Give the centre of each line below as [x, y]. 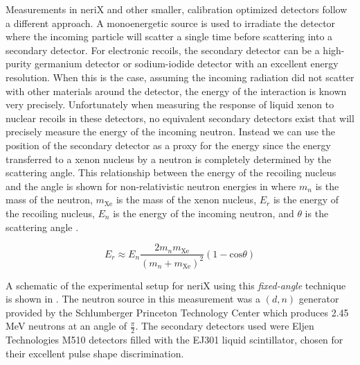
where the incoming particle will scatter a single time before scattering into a [169, 36]
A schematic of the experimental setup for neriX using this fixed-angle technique [176, 285]
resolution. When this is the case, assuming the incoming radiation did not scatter [180, 77]
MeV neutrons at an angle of [66, 326]
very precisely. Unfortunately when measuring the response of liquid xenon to [170, 104]
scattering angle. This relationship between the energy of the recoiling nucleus [171, 172]
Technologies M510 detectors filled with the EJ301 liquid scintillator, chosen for [174, 340]
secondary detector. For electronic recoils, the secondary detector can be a [163, 50]
